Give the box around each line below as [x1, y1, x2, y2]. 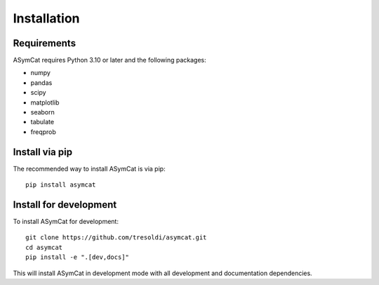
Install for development [13, 199, 117, 211]
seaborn [30, 108, 55, 117]
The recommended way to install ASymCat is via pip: [13, 164, 166, 173]
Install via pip [13, 146, 73, 158]
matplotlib [30, 98, 60, 107]
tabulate [30, 118, 55, 126]
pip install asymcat [25, 181, 96, 189]
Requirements [13, 37, 77, 49]
